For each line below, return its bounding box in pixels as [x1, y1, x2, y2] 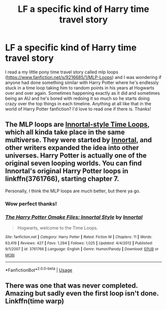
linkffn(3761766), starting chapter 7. [5, 175, 119, 183]
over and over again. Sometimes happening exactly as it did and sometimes [5, 90, 160, 96]
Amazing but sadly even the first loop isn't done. [5, 289, 159, 298]
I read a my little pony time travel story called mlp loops [5, 69, 118, 75]
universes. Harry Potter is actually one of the [5, 152, 147, 160]
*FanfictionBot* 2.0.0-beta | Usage [5, 266, 73, 273]
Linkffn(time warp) [5, 297, 65, 305]
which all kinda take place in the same [5, 128, 125, 137]
